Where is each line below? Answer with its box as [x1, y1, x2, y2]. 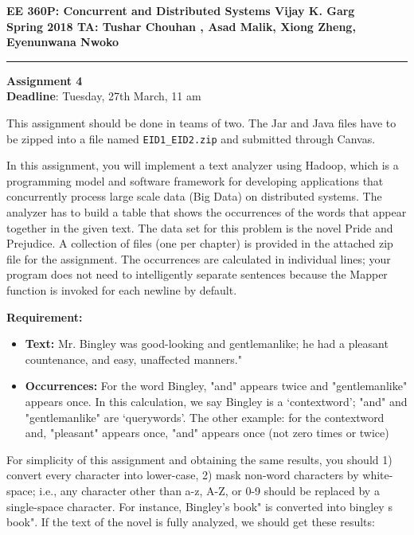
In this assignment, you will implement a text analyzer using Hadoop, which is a [6, 157, 399, 174]
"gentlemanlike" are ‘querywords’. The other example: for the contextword [25, 408, 385, 425]
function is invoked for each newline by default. [6, 281, 237, 298]
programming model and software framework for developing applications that [6, 172, 384, 189]
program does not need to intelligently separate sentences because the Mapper [6, 266, 388, 283]
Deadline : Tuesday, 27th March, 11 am [6, 88, 201, 104]
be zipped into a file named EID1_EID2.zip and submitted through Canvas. [6, 130, 376, 146]
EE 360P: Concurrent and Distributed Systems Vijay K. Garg [6, 2, 355, 18]
